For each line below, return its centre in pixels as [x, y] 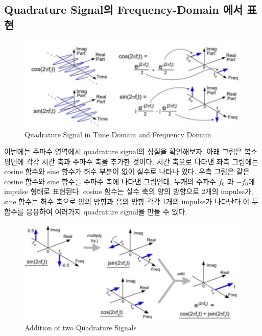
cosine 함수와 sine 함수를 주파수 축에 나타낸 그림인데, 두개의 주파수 [110, 181]
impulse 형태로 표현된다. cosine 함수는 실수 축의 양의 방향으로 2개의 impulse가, [129, 191]
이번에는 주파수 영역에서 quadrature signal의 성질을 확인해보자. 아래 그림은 [123, 151]
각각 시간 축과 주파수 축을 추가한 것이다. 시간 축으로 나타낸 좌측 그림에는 [142, 161]
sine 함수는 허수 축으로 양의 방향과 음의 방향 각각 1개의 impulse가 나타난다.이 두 [131, 201]
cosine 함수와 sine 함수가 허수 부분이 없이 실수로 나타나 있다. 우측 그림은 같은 [127, 171]
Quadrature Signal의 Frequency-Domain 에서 [124, 9]
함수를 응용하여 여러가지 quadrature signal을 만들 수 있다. [96, 211]
